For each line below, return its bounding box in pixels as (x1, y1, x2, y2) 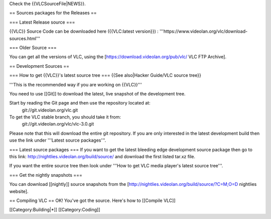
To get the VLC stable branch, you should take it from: (9, 114, 121, 120)
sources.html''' (9, 35, 40, 41)
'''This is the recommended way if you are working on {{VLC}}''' (9, 81, 143, 87)
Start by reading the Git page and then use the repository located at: (9, 100, 151, 106)
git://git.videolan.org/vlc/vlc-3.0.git (22, 121, 94, 127)
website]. (9, 188, 29, 194)
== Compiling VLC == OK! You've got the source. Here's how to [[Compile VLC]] (9, 197, 176, 203)
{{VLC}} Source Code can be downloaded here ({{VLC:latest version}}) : (9, 28, 159, 35)
